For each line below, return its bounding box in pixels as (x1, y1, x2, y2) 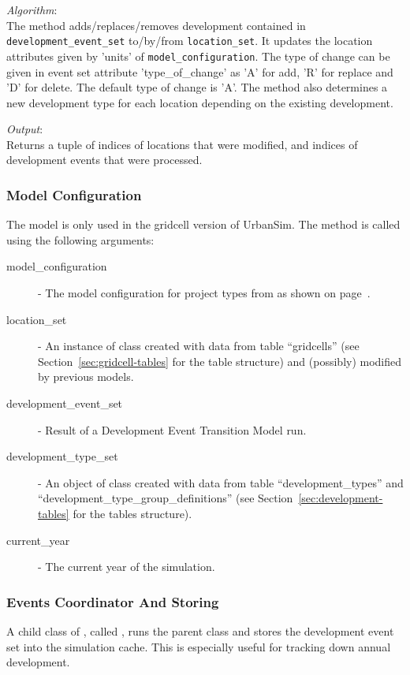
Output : (6, 121, 43, 137)
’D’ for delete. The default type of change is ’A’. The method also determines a (6, 79, 388, 95)
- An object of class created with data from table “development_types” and (38, 474, 404, 490)
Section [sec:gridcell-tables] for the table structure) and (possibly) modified (38, 352, 402, 369)
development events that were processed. (6, 151, 203, 168)
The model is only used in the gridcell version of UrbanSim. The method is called (6, 216, 401, 233)
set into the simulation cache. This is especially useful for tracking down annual (6, 638, 391, 654)
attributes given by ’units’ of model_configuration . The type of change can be (6, 47, 390, 64)
